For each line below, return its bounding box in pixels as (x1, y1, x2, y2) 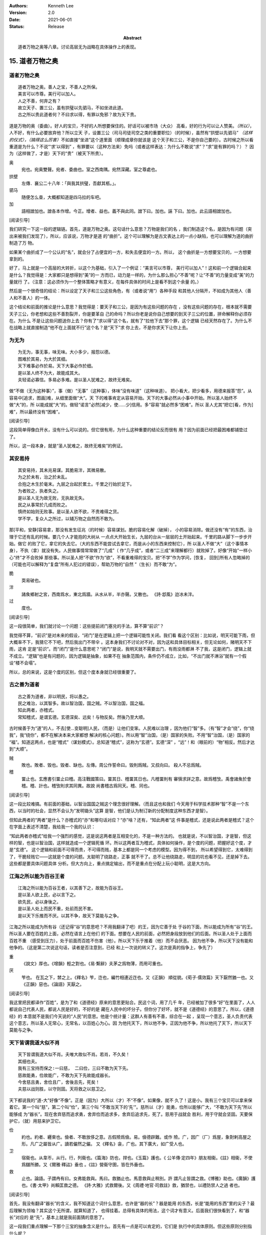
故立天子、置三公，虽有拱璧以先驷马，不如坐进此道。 (18, 105, 126, 111)
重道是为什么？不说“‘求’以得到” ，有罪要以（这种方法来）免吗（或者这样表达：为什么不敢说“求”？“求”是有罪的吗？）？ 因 (9, 144, 254, 150)
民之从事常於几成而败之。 (18, 502, 70, 507)
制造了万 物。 (9, 240, 36, 246)
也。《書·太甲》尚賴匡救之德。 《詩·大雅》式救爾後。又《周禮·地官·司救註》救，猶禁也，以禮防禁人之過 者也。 (21, 1182, 243, 1188)
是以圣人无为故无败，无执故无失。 (18, 495, 87, 501)
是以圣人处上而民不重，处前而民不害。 (18, 906, 96, 911)
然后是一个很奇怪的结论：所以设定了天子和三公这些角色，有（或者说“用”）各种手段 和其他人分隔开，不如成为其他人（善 (9, 288, 252, 294)
